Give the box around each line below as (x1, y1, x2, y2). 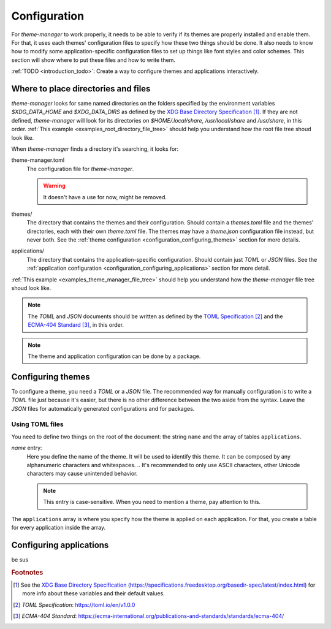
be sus (11, 555, 29, 563)
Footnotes (11, 568, 44, 576)
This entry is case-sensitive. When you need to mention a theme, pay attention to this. (43, 498, 261, 506)
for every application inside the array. (11, 524, 106, 531)
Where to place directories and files (11, 83, 151, 94)
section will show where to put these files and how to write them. (11, 56, 176, 64)
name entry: (11, 444, 42, 452)
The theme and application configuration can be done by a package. (28, 353, 201, 360)
